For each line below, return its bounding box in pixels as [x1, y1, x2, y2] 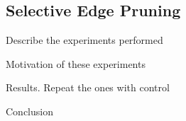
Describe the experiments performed [6, 33, 163, 47]
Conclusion [6, 103, 53, 118]
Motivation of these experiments [6, 56, 146, 71]
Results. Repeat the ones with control [6, 80, 170, 95]
